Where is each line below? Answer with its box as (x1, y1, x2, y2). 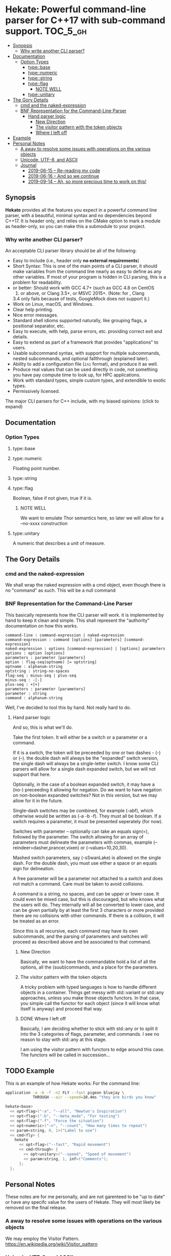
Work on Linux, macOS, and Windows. (12, 301, 93, 307)
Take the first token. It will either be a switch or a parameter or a (12, 734, 148, 740)
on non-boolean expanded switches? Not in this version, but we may (12, 792, 157, 798)
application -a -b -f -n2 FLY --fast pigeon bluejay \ (5, 1090, 125, 1095)
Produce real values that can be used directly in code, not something (12, 366, 158, 372)
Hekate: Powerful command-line (5, 4, 146, 15)
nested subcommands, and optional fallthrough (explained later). (12, 355, 149, 362)
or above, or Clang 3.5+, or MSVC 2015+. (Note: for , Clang (20, 290, 144, 297)
